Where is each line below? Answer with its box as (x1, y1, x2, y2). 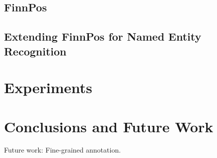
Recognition (4, 43, 67, 58)
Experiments (4, 77, 92, 98)
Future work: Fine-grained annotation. (4, 145, 121, 155)
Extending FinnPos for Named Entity (4, 29, 202, 44)
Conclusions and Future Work (4, 116, 214, 136)
